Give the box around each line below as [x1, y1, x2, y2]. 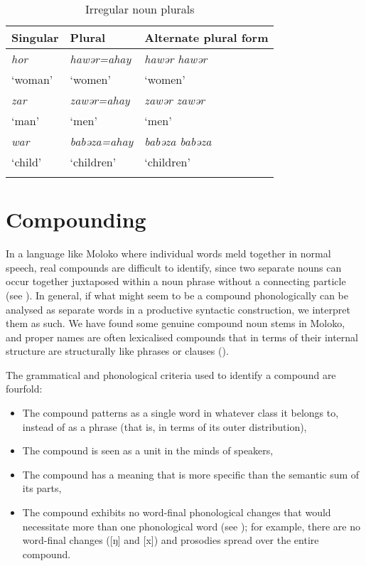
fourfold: [6, 381, 43, 396]
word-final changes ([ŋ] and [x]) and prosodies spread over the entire [22, 533, 319, 548]
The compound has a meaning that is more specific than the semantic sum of [22, 466, 360, 481]
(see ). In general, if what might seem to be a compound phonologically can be [6, 287, 349, 302]
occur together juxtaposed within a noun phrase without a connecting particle [6, 274, 346, 289]
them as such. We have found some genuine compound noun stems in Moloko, [6, 316, 345, 331]
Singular [11, 29, 59, 46]
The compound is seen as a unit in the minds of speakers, [22, 443, 274, 458]
